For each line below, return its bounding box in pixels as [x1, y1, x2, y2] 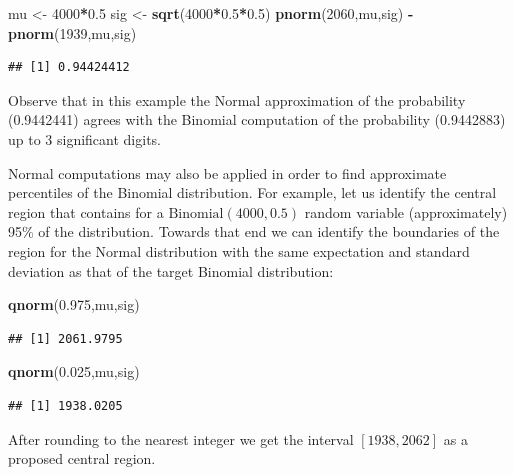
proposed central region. [8, 448, 156, 469]
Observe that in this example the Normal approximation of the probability [8, 89, 466, 110]
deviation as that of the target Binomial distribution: [8, 260, 334, 281]
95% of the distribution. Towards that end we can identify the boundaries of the [8, 221, 500, 242]
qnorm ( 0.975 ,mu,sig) [8, 294, 140, 315]
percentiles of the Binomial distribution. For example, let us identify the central [8, 182, 497, 203]
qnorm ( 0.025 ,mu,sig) [8, 361, 140, 382]
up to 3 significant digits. [8, 128, 162, 149]
